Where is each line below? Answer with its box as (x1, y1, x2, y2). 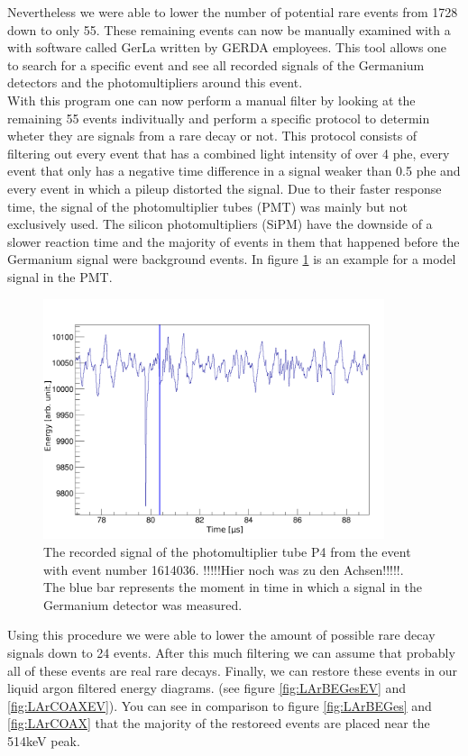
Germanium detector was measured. (43, 595, 243, 614)
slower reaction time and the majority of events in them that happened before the (7, 232, 460, 250)
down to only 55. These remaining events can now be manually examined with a (7, 20, 451, 39)
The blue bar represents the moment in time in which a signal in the (43, 578, 422, 597)
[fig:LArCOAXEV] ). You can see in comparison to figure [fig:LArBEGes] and (7, 696, 432, 715)
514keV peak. (7, 731, 80, 750)
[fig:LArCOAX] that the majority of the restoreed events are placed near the (7, 714, 430, 733)
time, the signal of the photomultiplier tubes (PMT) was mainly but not (7, 196, 408, 215)
